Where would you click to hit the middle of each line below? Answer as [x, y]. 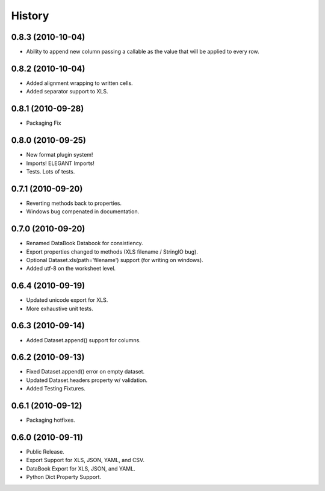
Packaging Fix [44, 123]
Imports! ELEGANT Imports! [60, 163]
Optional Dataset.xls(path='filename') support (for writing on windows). [115, 260]
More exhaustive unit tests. [60, 308]
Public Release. [45, 452]
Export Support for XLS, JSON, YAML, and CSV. [85, 460]
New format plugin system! [60, 155]
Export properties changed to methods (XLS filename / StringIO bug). [112, 252]
